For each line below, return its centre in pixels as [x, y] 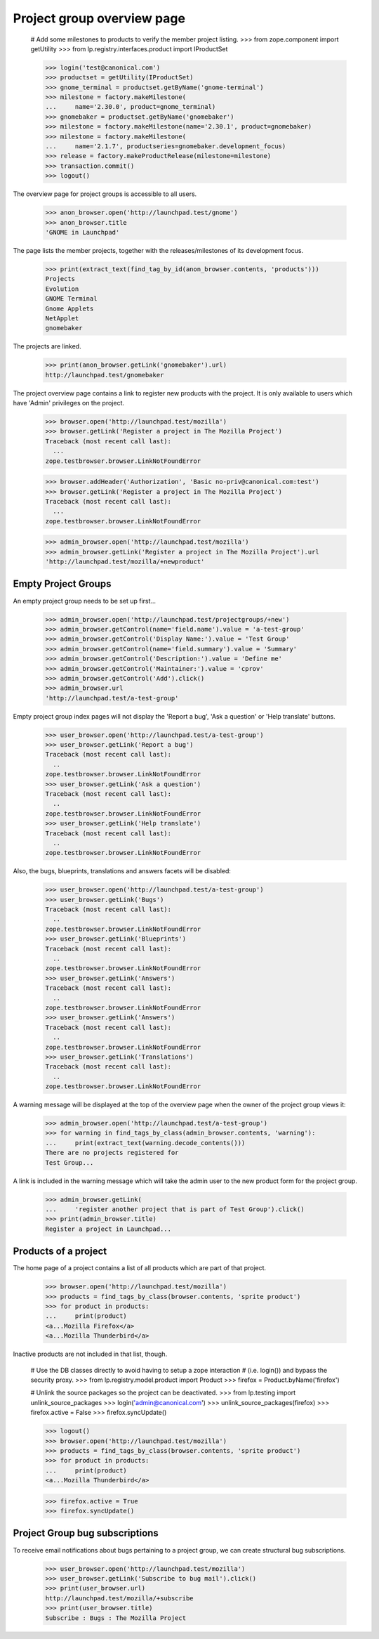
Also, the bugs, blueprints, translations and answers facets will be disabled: [122, 871]
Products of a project [60, 1252]
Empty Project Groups [62, 584]
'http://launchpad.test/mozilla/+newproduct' [125, 562]
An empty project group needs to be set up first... [85, 601]
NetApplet [62, 318]
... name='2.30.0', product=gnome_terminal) [131, 107]
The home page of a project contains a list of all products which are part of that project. [140, 1268]
